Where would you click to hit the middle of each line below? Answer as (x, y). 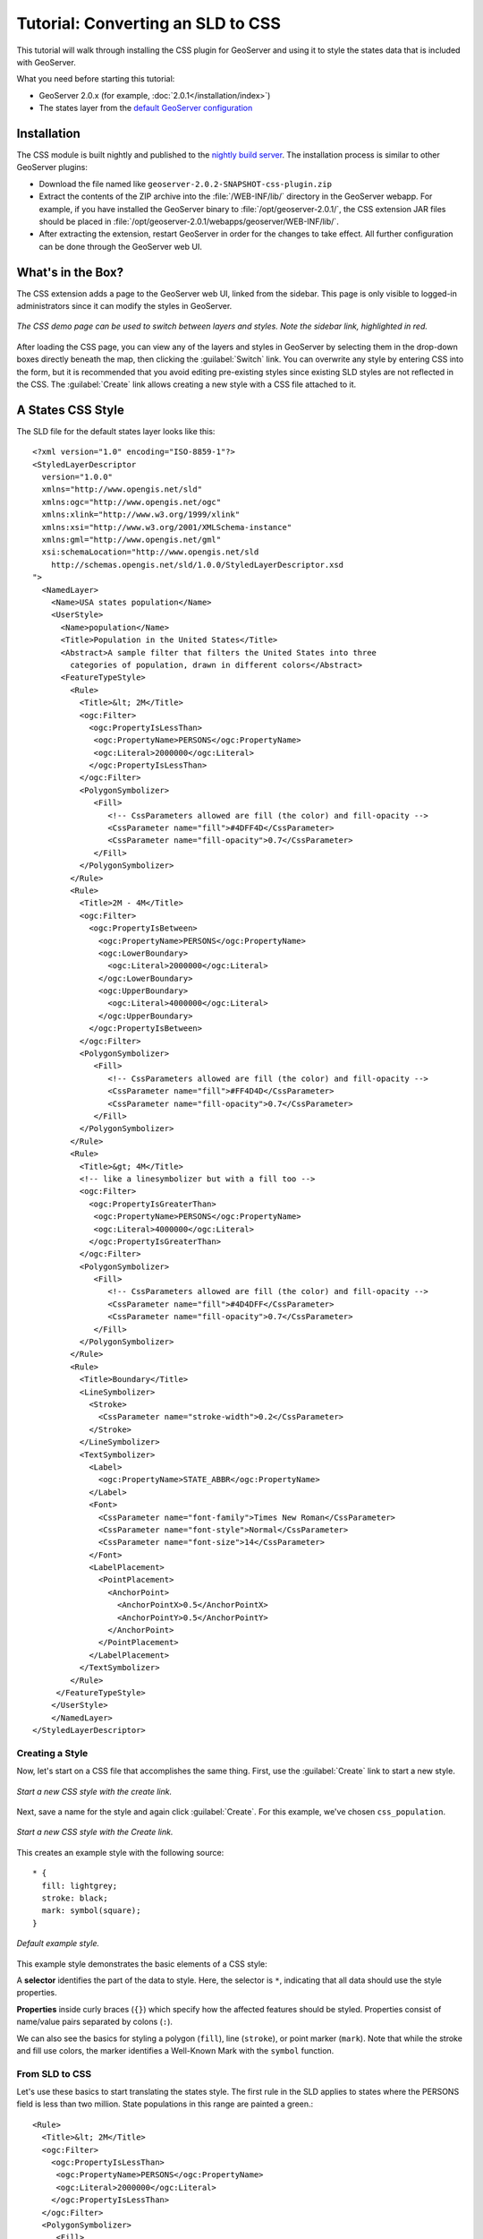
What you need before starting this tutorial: (96, 79)
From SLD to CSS (54, 2073)
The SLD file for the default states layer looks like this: (116, 431)
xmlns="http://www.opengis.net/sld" (122, 489)
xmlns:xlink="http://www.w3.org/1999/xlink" (141, 515)
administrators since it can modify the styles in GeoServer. (124, 306)
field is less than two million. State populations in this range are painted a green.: (165, 2104)
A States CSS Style (70, 410)
